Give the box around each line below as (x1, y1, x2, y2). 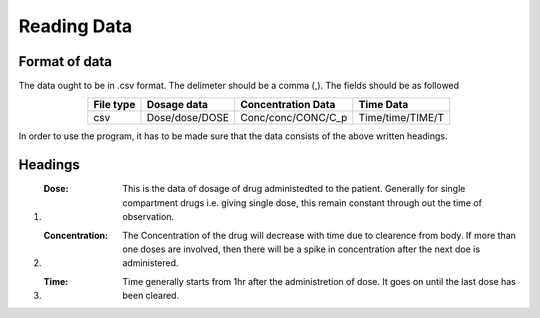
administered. (122, 257, 179, 269)
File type (93, 98, 136, 112)
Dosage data (146, 98, 209, 112)
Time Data (358, 98, 409, 112)
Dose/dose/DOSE (146, 111, 230, 125)
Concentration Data (240, 98, 336, 112)
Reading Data (18, 15, 133, 37)
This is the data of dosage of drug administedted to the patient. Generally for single (122, 183, 466, 195)
